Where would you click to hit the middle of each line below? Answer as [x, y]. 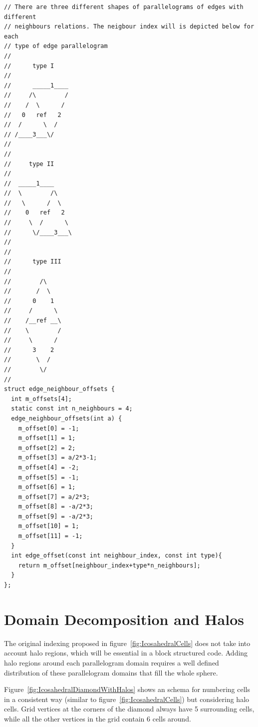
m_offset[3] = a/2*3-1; [58, 458]
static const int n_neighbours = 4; [72, 409]
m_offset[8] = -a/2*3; [56, 507]
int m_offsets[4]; [42, 399]
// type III [33, 262]
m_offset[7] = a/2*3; [54, 497]
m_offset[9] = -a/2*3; [56, 516]
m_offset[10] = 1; [49, 526]
